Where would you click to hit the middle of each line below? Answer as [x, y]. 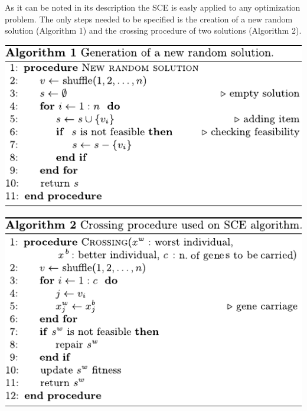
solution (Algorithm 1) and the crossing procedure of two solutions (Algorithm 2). [153, 30]
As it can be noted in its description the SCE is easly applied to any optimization [153, 7]
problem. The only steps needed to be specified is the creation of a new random [149, 19]
